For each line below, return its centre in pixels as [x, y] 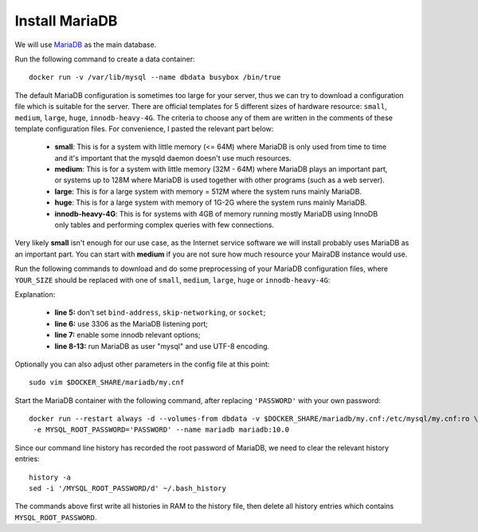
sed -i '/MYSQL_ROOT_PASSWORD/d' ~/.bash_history [128, 489]
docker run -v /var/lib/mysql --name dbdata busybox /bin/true [155, 77]
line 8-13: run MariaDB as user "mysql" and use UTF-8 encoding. [162, 346]
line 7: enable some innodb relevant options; [127, 335]
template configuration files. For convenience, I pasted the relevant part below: [144, 128]
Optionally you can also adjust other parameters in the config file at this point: [142, 364]
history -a [50, 477]
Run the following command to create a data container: [105, 59]
